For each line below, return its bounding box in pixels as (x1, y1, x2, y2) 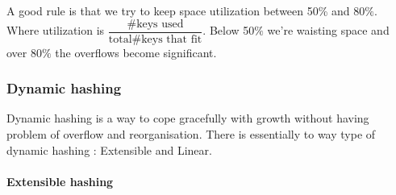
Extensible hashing (6, 172, 114, 189)
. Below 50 (202, 22, 255, 39)
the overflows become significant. (55, 44, 217, 60)
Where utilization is (6, 22, 105, 39)
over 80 (6, 44, 42, 60)
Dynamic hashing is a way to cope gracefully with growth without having (6, 110, 369, 127)
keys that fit (141, 33, 202, 45)
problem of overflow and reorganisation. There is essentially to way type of (6, 126, 376, 143)
